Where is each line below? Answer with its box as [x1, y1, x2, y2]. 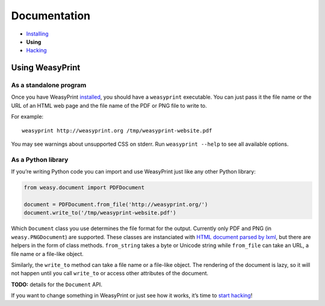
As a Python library [11, 155, 69, 164]
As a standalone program [11, 81, 87, 90]
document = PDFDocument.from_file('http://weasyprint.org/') [23, 201, 208, 208]
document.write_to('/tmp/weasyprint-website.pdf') [23, 210, 177, 216]
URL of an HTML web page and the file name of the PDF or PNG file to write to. [11, 102, 207, 109]
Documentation [11, 9, 91, 22]
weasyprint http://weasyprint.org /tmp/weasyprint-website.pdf [22, 127, 212, 134]
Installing [26, 30, 49, 37]
